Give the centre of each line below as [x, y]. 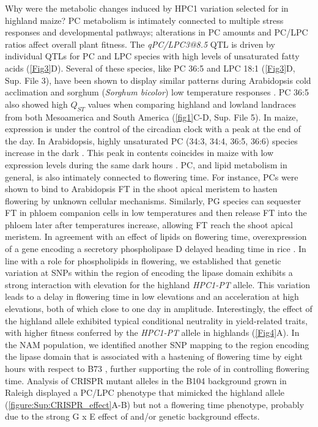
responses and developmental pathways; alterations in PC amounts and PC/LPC [157, 32]
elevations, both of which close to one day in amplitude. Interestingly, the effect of [159, 309]
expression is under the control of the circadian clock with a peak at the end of [153, 129]
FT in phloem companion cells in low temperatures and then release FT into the [156, 213]
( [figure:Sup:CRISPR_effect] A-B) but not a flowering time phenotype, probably [155, 404]
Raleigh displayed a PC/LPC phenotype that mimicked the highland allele [145, 392]
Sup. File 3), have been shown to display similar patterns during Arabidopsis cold [158, 80]
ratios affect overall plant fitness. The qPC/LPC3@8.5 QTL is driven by [140, 44]
